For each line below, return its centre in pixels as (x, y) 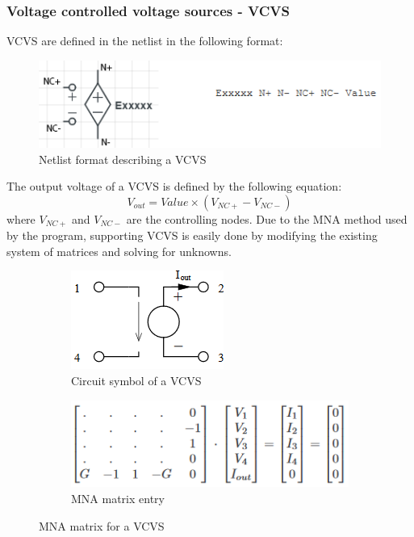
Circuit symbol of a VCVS (136, 380)
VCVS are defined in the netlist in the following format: (145, 41)
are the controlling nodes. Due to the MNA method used (267, 218)
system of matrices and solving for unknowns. (119, 251)
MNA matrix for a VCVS (102, 525)
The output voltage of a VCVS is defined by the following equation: (174, 186)
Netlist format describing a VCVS (123, 159)
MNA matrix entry (118, 499)
